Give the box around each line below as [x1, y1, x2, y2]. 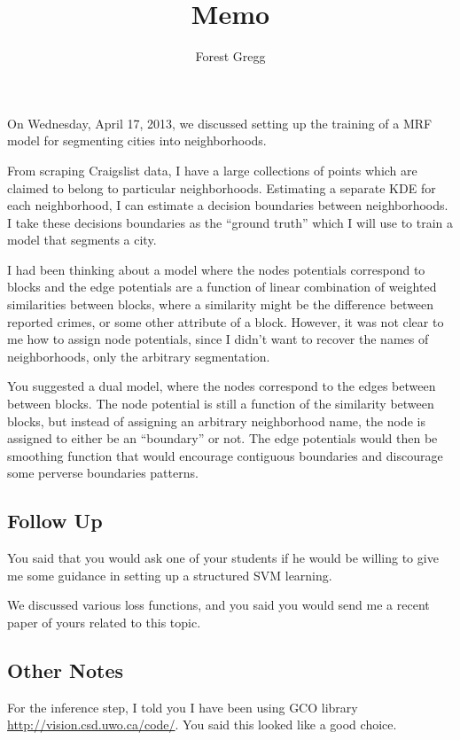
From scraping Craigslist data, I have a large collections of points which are [7, 160, 417, 179]
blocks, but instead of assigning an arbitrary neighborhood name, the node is [7, 411, 425, 430]
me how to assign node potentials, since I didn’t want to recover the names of [7, 330, 429, 348]
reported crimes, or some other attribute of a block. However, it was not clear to [7, 312, 444, 331]
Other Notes [7, 656, 123, 683]
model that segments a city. [7, 230, 157, 249]
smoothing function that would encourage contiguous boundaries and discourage [7, 446, 443, 464]
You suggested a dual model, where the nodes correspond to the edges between [7, 377, 436, 395]
